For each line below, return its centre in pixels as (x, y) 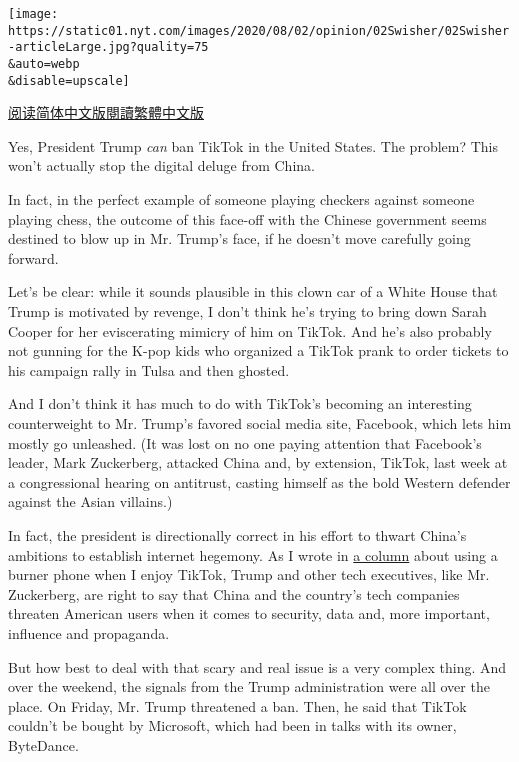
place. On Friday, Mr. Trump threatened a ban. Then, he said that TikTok (237, 705)
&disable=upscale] (69, 80)
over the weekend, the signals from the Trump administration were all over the (249, 686)
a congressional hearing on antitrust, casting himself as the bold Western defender (259, 481)
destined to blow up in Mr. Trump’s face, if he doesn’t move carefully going (239, 238)
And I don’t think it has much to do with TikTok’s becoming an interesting (240, 403)
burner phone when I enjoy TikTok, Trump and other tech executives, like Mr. (249, 574)
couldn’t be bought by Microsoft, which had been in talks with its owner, (232, 725)
